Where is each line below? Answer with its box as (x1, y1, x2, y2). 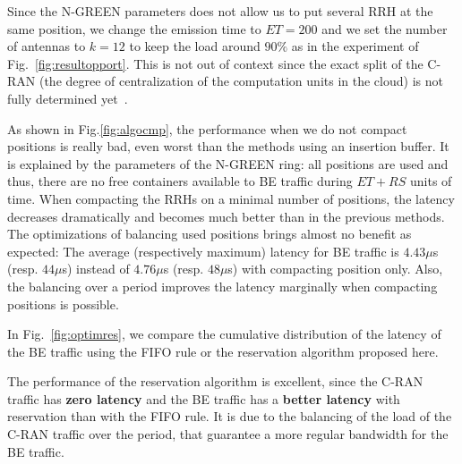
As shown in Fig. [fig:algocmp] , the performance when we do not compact (7, 119, 407, 138)
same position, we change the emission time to (7, 19, 261, 38)
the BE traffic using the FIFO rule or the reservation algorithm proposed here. (7, 342, 439, 360)
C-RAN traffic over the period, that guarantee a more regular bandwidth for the (7, 425, 449, 443)
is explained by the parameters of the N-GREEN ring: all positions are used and (7, 154, 449, 173)
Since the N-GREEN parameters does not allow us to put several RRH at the (7, 2, 433, 20)
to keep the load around (129, 37, 261, 55)
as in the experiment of (291, 37, 419, 55)
